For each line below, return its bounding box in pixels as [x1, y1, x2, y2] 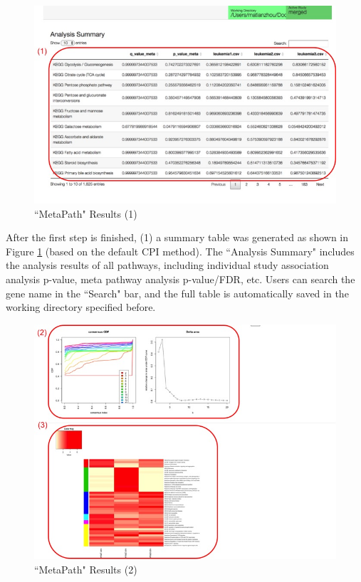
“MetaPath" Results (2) [34, 561, 137, 576]
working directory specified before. [6, 300, 156, 314]
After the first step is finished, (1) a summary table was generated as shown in [6, 230, 349, 245]
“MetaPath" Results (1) [34, 206, 137, 221]
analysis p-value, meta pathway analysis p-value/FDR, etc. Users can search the [6, 272, 355, 286]
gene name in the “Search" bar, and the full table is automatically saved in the [6, 285, 349, 300]
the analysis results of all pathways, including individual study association [6, 258, 329, 273]
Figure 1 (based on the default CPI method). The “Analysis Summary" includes [6, 243, 355, 258]
